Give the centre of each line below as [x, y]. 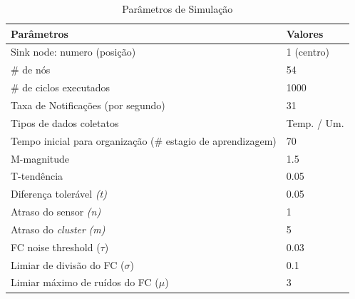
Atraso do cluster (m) [58, 229]
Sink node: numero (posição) [73, 52]
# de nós [31, 70]
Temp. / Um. [315, 122]
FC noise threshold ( [56, 247]
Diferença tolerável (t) [59, 194]
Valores [305, 33]
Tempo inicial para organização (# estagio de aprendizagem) [144, 140]
